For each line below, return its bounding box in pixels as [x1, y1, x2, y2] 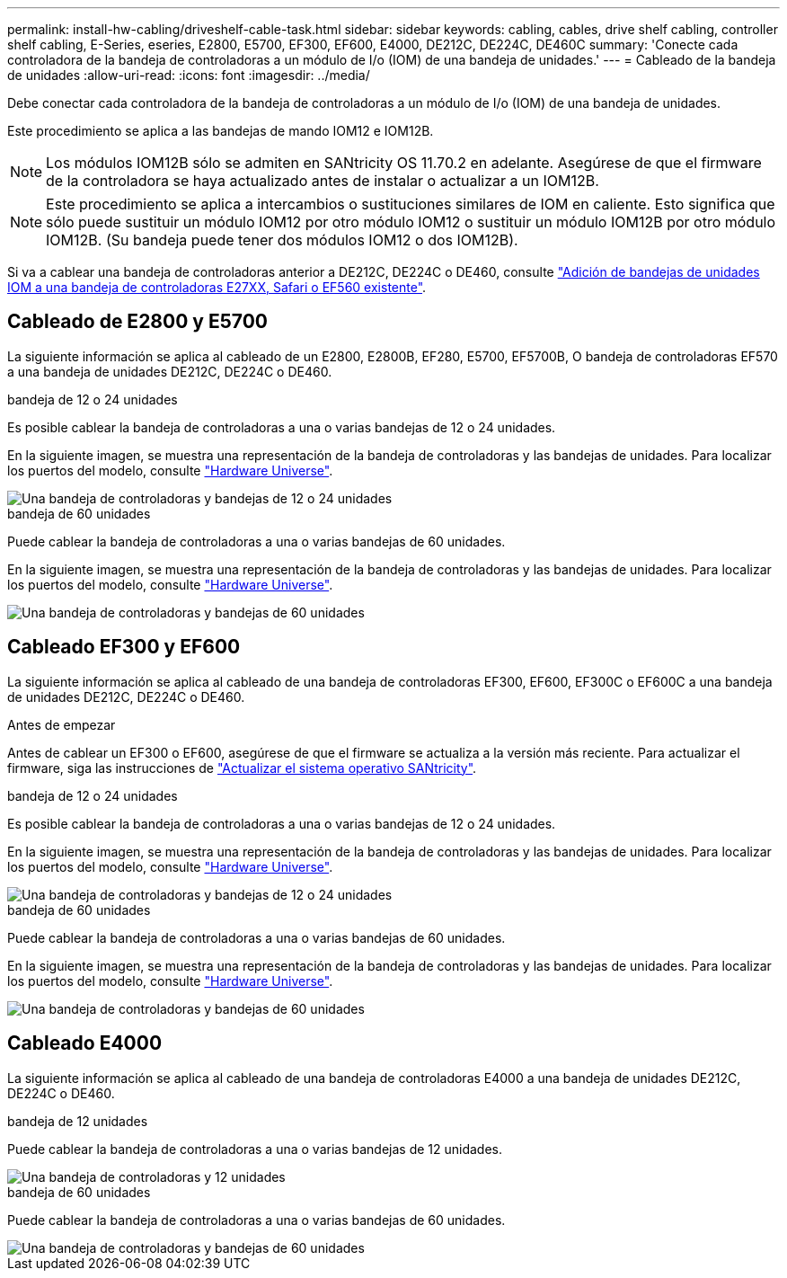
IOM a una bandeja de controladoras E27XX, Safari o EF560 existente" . [7, 280, 427, 295]
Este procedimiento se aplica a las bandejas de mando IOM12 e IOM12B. [7, 123, 434, 138]
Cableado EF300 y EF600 [7, 635, 241, 659]
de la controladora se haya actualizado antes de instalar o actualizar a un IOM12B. [46, 172, 599, 190]
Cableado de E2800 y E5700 [7, 310, 268, 333]
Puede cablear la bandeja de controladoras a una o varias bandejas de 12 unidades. [7, 1140, 503, 1157]
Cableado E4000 [7, 1032, 163, 1055]
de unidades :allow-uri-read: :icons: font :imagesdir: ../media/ [7, 67, 370, 83]
